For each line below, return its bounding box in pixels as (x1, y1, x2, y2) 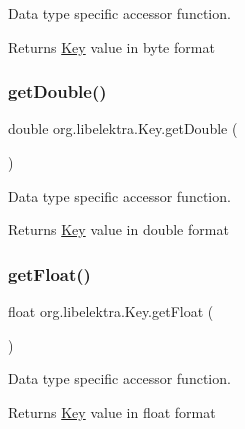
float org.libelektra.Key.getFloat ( (8, 301, 214, 321)
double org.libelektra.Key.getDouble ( (8, 118, 238, 139)
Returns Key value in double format (8, 219, 229, 240)
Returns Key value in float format (8, 401, 216, 422)
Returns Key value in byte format (8, 36, 215, 57)
